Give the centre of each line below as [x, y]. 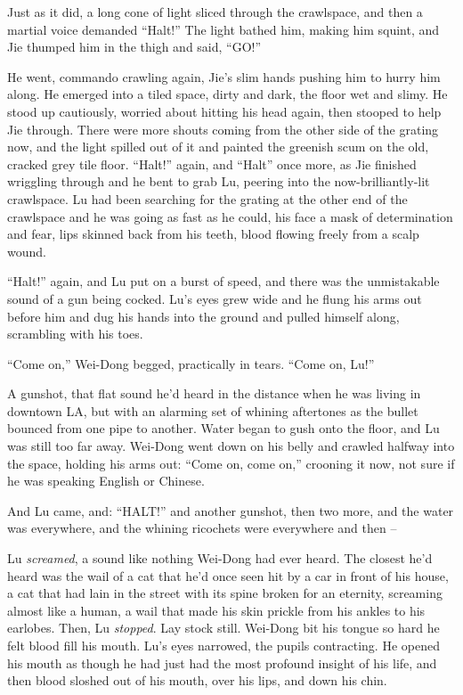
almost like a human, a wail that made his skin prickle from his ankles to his [216, 610]
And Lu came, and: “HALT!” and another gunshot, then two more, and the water [231, 510]
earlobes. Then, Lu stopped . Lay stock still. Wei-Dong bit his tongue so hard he [223, 628]
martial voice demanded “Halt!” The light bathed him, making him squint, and [223, 29]
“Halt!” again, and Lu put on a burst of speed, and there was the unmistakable [223, 281]
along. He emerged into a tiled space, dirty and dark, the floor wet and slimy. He [227, 94]
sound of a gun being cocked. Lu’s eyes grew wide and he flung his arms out [215, 298]
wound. [27, 251]
